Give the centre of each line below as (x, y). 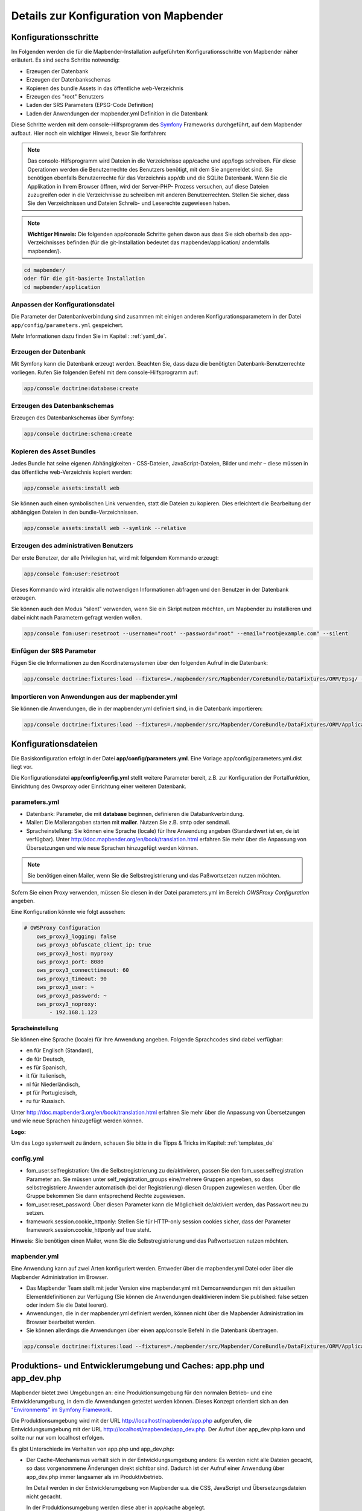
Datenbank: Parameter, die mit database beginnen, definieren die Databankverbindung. (135, 814)
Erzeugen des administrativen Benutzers (72, 546)
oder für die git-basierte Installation (84, 279)
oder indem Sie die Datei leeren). (67, 1305)
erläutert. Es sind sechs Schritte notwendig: (65, 60)
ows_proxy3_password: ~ (71, 995)
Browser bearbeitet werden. (61, 1322)
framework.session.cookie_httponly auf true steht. (89, 1229)
